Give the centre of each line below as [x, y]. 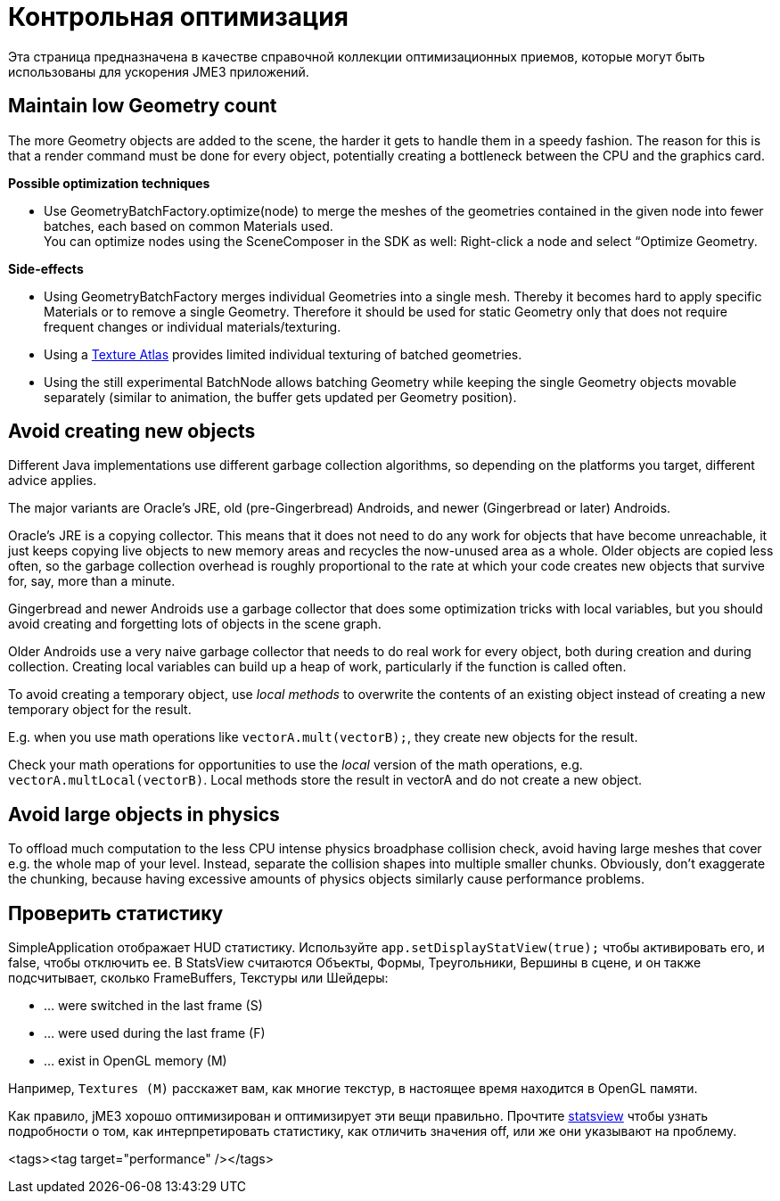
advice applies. [53, 481]
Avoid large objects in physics [144, 814]
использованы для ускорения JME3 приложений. [159, 71]
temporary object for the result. [100, 710]
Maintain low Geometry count [143, 106]
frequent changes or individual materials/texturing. [193, 326]
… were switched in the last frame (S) [153, 1006]
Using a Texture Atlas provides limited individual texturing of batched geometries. [283, 354]
